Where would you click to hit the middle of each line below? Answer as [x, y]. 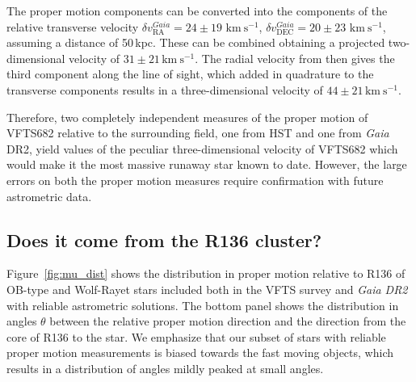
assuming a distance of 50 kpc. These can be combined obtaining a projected [196, 42]
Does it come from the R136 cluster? [164, 239]
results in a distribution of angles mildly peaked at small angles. [165, 368]
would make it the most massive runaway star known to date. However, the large [207, 164]
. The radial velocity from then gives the [295, 58]
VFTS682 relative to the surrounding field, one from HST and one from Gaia [198, 133]
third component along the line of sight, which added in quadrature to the [190, 74]
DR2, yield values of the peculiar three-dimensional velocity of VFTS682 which [202, 148]
